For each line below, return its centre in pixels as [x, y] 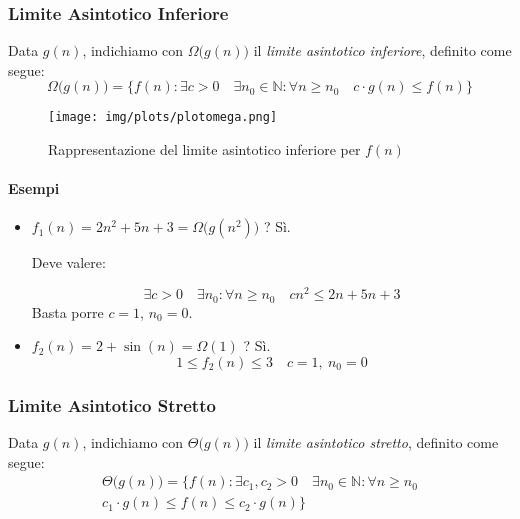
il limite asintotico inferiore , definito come [382, 50]
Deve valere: [68, 262]
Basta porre [67, 311]
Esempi [34, 188]
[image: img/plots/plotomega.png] [163, 117]
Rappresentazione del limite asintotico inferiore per [204, 149]
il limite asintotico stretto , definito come [376, 441]
